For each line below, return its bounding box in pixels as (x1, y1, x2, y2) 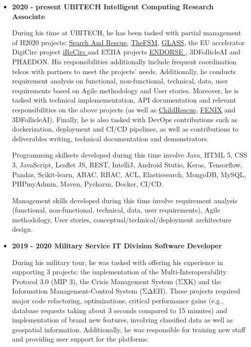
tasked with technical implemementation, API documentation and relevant (12, 95, 236, 105)
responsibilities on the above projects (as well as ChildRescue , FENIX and (12, 104, 236, 114)
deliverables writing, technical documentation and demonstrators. (12, 133, 209, 143)
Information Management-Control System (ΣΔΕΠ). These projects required (12, 286, 240, 296)
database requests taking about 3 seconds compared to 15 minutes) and (12, 305, 227, 315)
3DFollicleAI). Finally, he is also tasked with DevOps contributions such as (12, 114, 238, 124)
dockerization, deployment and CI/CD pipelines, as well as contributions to (12, 124, 239, 134)
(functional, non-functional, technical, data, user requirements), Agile (12, 205, 221, 215)
